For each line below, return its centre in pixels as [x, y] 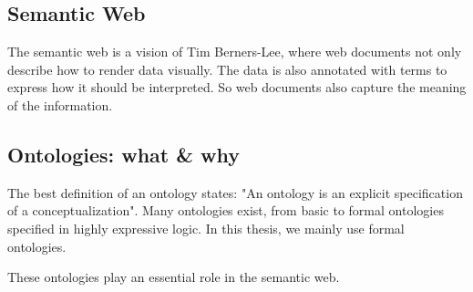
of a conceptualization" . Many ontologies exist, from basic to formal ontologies [226, 210]
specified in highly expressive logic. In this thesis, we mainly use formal [206, 228]
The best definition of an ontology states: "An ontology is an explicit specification [235, 192]
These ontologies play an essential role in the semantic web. [174, 277]
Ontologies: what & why [124, 154]
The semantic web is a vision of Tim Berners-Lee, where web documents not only [235, 52]
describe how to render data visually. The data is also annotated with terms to [227, 69]
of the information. [60, 104]
